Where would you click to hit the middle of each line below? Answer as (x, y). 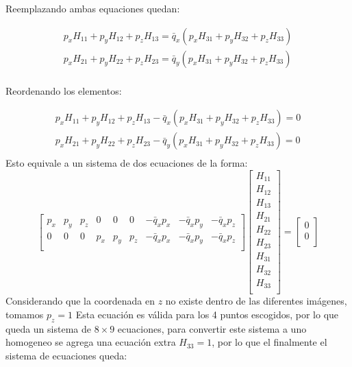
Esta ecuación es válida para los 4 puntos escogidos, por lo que (207, 314)
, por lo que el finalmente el (269, 342)
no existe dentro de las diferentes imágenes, (256, 301)
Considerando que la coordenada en (80, 301)
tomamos (25, 314)
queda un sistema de (48, 328)
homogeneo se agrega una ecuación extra (91, 342)
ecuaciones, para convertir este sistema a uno (212, 328)
